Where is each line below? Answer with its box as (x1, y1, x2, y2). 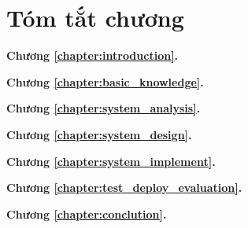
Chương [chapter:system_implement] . (6, 153, 216, 169)
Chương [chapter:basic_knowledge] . (6, 73, 204, 90)
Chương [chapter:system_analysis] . (6, 100, 201, 116)
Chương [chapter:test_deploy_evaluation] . (6, 179, 242, 196)
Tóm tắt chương (6, 2, 184, 34)
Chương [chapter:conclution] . (6, 205, 167, 222)
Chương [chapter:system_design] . (6, 126, 192, 142)
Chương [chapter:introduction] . (6, 47, 179, 64)
